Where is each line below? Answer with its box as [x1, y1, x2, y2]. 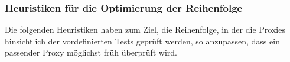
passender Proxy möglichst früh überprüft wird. [5, 46, 177, 58]
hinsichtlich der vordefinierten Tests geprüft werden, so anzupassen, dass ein [5, 35, 280, 47]
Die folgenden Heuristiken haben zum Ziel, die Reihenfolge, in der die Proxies [5, 23, 285, 36]
